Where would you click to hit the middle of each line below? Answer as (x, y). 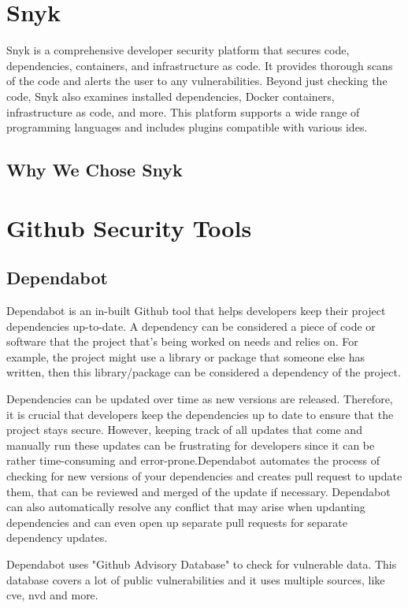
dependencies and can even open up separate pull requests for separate (177, 522)
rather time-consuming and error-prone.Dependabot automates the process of (193, 460)
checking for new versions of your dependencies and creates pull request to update (204, 475)
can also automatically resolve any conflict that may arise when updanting (186, 507)
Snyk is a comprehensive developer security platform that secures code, (178, 50)
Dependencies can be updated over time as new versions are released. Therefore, (200, 399)
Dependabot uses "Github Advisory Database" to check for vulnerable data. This (202, 564)
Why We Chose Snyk (95, 170)
